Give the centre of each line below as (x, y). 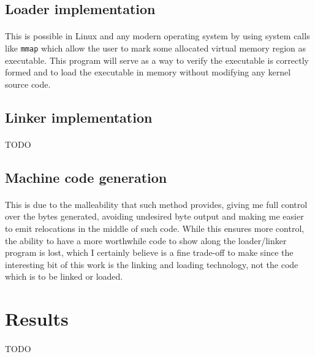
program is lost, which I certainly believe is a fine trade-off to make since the (149, 252)
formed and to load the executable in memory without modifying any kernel (148, 72)
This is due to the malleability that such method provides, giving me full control (156, 204)
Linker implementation (79, 117)
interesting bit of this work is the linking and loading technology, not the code (152, 264)
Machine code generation (86, 177)
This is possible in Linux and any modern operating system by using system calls (157, 36)
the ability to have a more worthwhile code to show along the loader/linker (146, 240)
